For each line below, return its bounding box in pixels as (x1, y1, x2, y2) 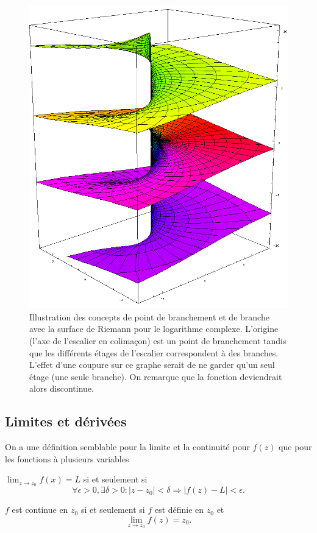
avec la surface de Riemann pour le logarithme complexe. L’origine (29, 322, 279, 335)
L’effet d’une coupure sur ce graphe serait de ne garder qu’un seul (29, 358, 275, 371)
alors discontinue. (29, 382, 94, 395)
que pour (279, 440, 312, 453)
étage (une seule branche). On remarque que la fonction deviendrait (29, 370, 282, 383)
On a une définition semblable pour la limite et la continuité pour (5, 440, 250, 453)
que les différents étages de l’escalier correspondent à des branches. (29, 346, 279, 359)
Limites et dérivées (5, 412, 127, 431)
